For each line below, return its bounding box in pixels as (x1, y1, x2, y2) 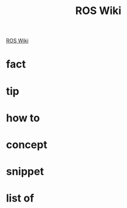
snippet (6, 165, 44, 178)
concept (6, 138, 48, 151)
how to (6, 111, 40, 124)
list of (6, 192, 35, 205)
